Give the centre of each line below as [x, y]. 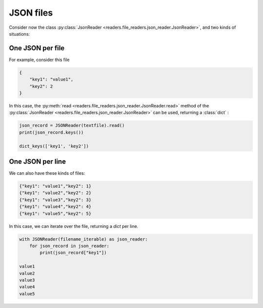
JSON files [31, 13]
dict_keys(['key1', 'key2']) [54, 146]
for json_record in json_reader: [69, 246]
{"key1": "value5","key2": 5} [55, 213]
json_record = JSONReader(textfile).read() [72, 125]
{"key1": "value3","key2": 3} [55, 200]
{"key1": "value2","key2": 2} [55, 193]
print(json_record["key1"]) [73, 253]
